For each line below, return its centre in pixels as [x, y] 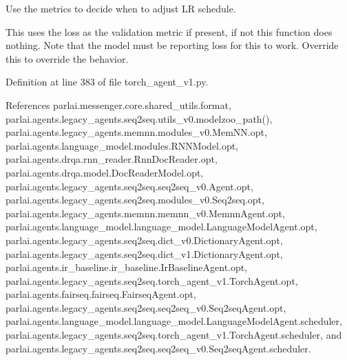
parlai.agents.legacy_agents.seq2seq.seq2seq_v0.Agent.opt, [129, 186]
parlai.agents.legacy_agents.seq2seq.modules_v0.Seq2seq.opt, [135, 200]
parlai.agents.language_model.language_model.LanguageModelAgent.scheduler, [174, 321]
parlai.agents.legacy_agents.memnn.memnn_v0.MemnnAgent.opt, [145, 213]
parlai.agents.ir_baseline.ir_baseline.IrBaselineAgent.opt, [127, 267]
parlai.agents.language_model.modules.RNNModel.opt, [122, 145]
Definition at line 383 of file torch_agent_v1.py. [107, 82]
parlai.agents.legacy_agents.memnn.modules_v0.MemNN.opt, [136, 132]
